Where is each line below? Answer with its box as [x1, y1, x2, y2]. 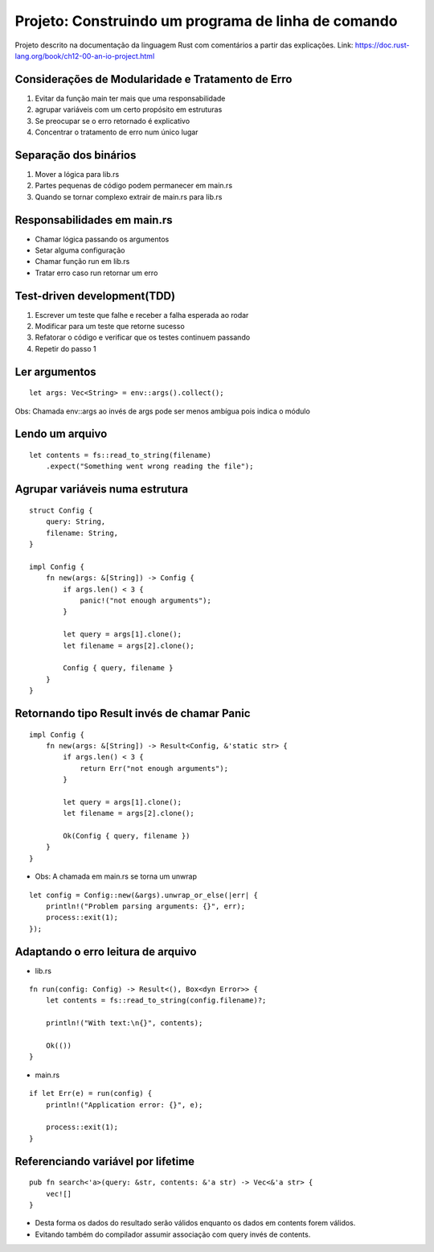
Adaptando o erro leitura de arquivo [14, 945, 197, 958]
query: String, [45, 517, 106, 526]
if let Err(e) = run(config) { [29, 1089, 153, 1098]
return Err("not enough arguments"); [80, 764, 229, 772]
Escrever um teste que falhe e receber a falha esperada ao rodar [35, 310, 249, 319]
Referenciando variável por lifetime [14, 1155, 195, 1168]
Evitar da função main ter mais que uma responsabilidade [35, 93, 226, 103]
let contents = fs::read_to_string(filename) [29, 451, 212, 460]
